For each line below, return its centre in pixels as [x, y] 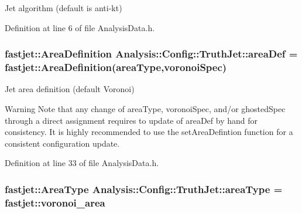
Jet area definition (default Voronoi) [70, 89]
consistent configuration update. [62, 143]
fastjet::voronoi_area [55, 202]
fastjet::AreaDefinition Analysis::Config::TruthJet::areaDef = [151, 54]
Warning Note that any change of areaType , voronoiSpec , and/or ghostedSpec [145, 108]
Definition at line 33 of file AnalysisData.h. [82, 163]
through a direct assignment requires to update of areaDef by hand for [131, 120]
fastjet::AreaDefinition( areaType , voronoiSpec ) [116, 67]
